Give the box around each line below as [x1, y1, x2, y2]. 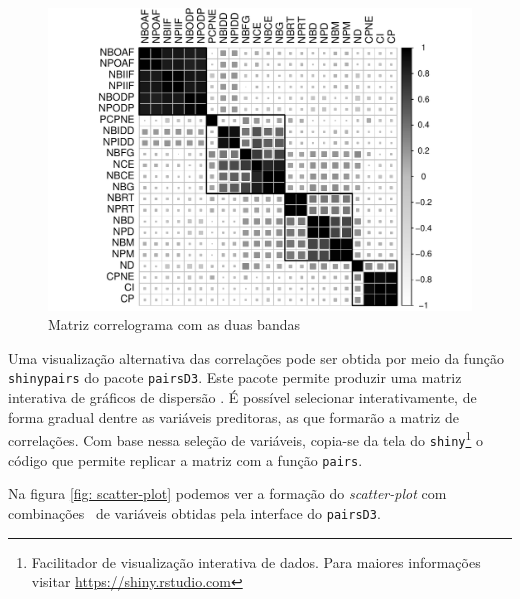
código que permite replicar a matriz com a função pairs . [8, 449, 363, 470]
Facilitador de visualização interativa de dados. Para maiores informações [31, 551, 481, 572]
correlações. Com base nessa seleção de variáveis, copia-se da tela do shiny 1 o [8, 427, 484, 450]
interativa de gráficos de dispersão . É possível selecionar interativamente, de [8, 387, 477, 408]
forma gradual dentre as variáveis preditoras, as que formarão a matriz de [8, 406, 459, 427]
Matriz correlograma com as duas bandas [48, 314, 300, 335]
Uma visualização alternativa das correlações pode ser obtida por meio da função [8, 347, 504, 368]
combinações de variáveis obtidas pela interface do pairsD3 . [8, 502, 381, 523]
